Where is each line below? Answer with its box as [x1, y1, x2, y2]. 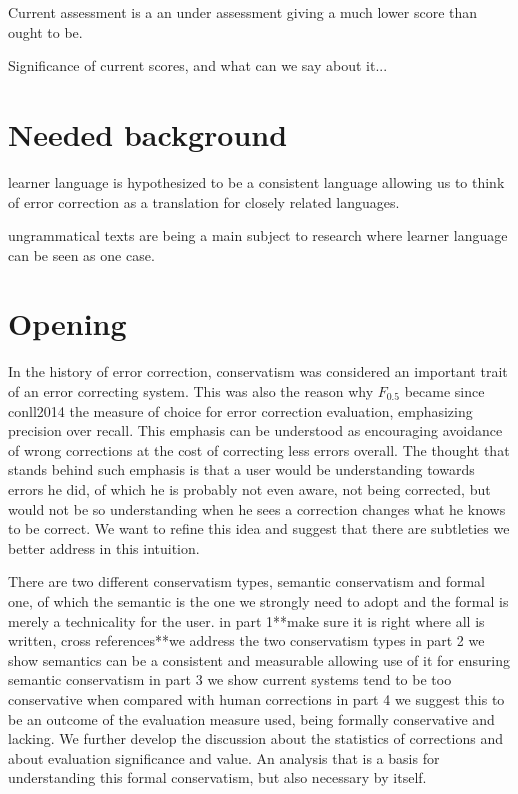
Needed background [8, 113, 288, 154]
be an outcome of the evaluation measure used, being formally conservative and [8, 708, 495, 729]
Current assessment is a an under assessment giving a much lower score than [8, 2, 478, 22]
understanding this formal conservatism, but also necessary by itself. [8, 767, 427, 788]
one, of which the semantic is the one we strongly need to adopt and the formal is [8, 590, 509, 611]
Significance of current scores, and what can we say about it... [8, 55, 388, 76]
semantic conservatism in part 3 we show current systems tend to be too [8, 669, 452, 690]
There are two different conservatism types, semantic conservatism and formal [8, 571, 486, 592]
